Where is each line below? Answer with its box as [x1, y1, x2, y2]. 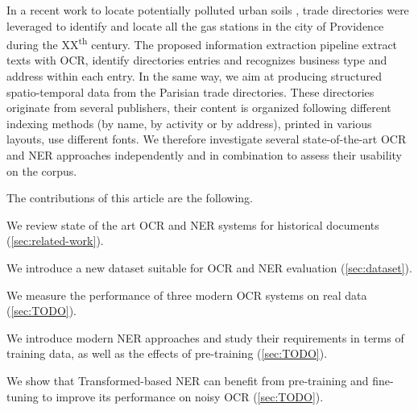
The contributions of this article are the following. [6, 189, 253, 206]
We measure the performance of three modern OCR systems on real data [6, 286, 367, 303]
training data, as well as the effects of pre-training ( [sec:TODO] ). [6, 345, 328, 362]
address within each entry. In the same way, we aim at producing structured [6, 68, 382, 85]
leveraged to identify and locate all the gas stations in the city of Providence [6, 17, 384, 34]
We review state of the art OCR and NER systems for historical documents [6, 216, 379, 233]
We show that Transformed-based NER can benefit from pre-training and [6, 372, 369, 388]
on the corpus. [6, 162, 77, 179]
